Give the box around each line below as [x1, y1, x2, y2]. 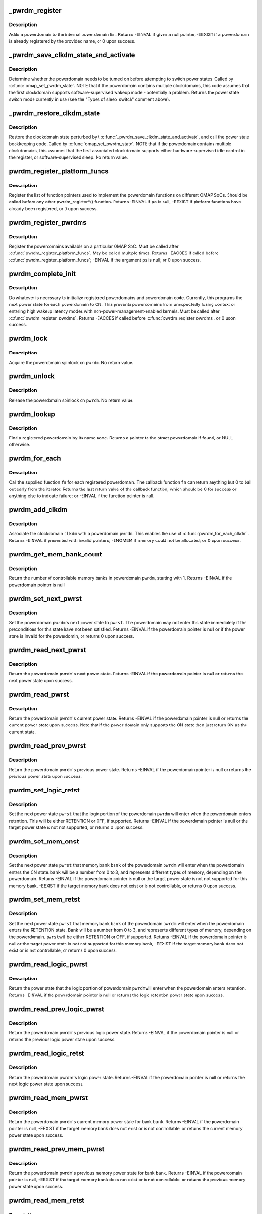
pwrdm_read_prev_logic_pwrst [9, 1005, 104, 1013]
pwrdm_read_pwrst [9, 690, 70, 699]
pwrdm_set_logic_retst [9, 786, 80, 794]
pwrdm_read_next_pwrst [9, 646, 87, 654]
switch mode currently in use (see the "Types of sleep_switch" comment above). [9, 96, 171, 102]
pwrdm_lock [9, 335, 48, 343]
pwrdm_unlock [9, 372, 55, 381]
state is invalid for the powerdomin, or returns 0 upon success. [9, 633, 134, 639]
